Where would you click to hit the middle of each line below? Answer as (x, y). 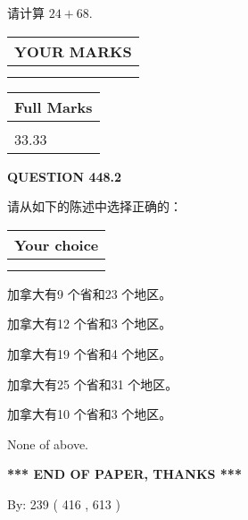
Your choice (57, 244)
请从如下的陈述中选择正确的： (95, 206)
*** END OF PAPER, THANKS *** (124, 474)
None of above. (48, 443)
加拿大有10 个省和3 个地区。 (90, 414)
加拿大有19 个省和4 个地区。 (90, 353)
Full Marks (54, 107)
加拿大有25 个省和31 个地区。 (93, 384)
